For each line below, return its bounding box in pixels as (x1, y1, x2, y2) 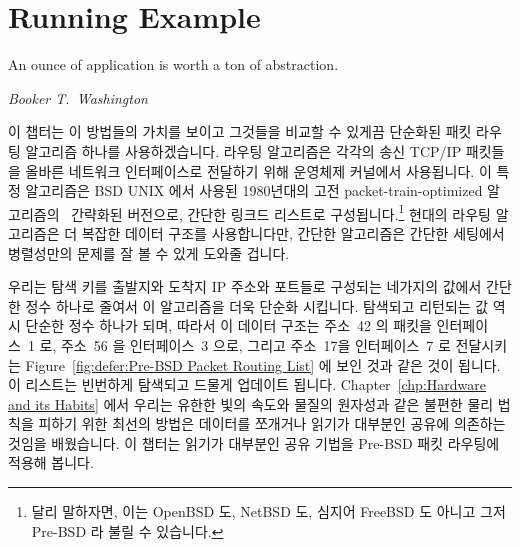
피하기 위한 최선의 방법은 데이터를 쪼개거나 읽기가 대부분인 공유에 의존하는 (38, 413, 506, 434)
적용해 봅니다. (8, 452, 94, 473)
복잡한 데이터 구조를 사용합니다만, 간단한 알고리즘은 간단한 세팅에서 (81, 222, 505, 243)
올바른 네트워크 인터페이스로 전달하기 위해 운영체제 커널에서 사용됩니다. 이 (25, 160, 492, 181)
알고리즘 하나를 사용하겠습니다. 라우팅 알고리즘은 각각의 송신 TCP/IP (25, 140, 462, 161)
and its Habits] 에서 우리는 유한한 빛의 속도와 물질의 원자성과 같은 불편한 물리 (8, 393, 494, 414)
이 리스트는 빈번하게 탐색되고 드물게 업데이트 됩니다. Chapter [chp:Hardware (8, 374, 486, 395)
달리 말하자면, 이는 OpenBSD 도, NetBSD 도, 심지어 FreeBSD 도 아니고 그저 (31, 501, 506, 522)
